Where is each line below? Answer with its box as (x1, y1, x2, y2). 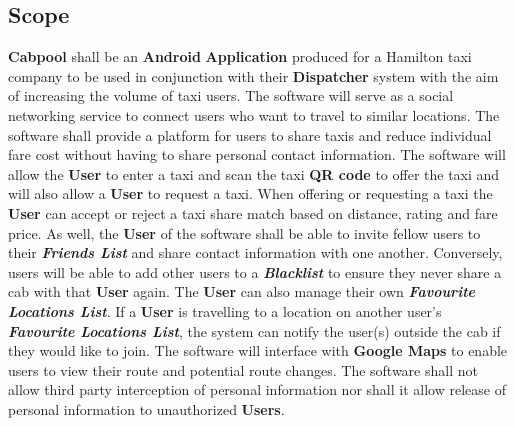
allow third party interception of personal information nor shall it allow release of (8, 379, 506, 400)
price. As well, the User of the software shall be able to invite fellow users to (8, 222, 481, 243)
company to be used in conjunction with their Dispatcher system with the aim (8, 65, 499, 86)
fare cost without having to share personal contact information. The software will (8, 144, 506, 165)
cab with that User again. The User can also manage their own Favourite (8, 281, 475, 302)
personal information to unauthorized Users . (8, 398, 285, 419)
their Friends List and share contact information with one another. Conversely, (8, 242, 503, 263)
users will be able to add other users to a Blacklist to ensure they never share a (8, 261, 502, 282)
